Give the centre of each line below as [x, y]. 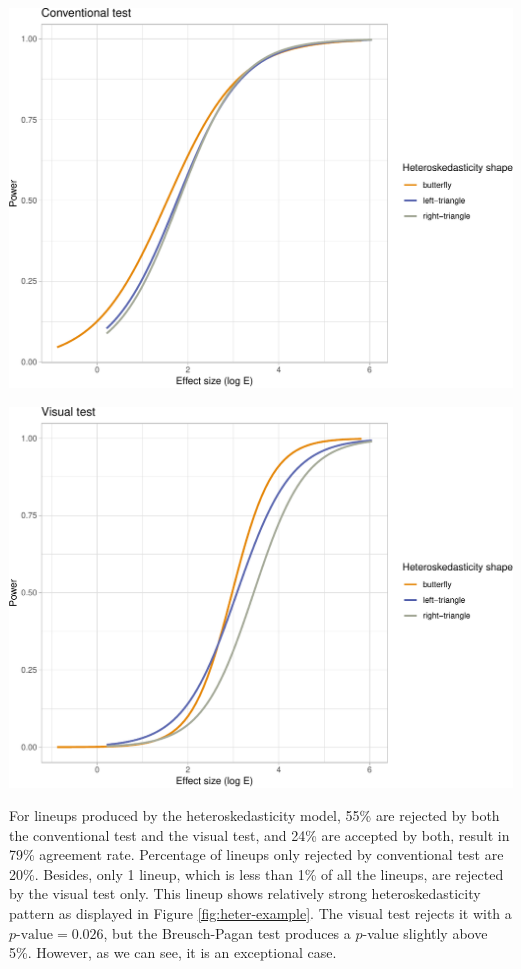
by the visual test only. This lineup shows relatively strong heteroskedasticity [245, 893]
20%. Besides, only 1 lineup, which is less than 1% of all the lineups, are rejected [256, 873]
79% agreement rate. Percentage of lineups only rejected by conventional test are [256, 854]
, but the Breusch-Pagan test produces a [227, 932]
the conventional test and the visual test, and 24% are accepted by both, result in [259, 834]
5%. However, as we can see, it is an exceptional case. [173, 952]
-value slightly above [425, 932]
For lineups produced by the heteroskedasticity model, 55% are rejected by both [254, 815]
